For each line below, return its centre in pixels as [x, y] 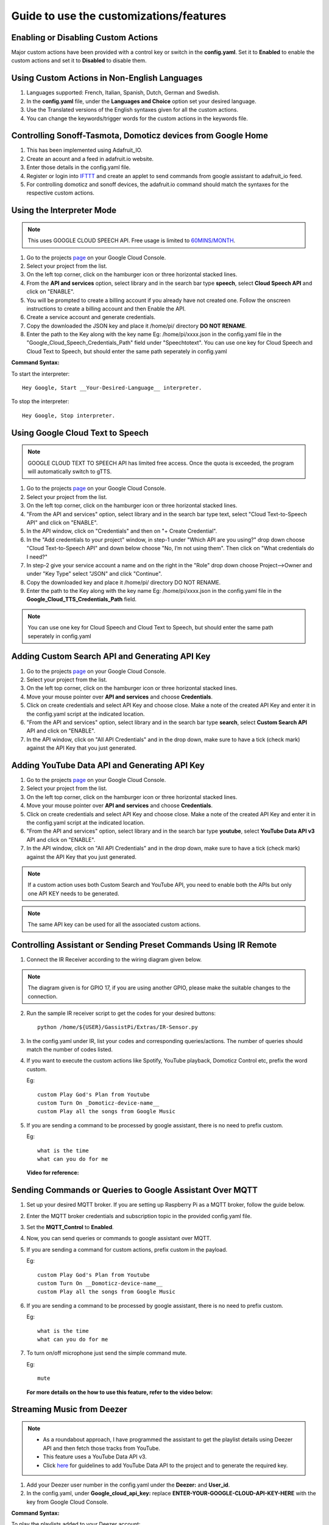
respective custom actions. [60, 193]
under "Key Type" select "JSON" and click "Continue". [94, 574]
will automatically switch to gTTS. [70, 472]
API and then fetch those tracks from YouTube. [102, 1448]
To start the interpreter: [41, 374]
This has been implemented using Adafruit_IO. [84, 150]
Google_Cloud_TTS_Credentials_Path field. [82, 599]
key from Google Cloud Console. [68, 1502]
